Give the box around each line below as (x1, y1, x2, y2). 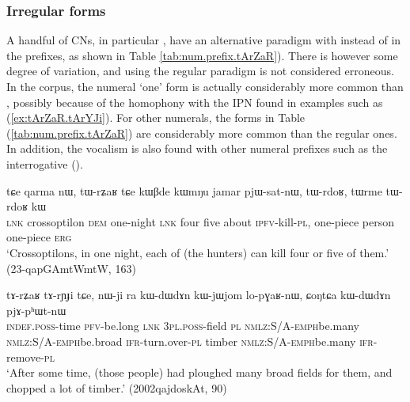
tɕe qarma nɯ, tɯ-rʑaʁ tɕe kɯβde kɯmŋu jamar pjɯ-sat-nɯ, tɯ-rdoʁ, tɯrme (6, 182, 382, 199)
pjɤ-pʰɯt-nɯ (6, 301, 66, 318)
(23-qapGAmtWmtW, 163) (6, 260, 136, 276)
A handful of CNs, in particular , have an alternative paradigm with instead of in (6, 32, 401, 48)
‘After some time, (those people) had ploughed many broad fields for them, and (6, 364, 393, 381)
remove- (6, 348, 44, 365)
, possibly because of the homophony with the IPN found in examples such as (6, 93, 383, 110)
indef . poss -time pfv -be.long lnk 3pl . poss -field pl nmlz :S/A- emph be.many (6, 317, 359, 334)
